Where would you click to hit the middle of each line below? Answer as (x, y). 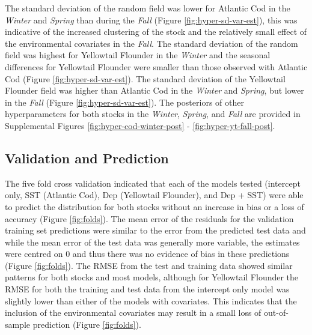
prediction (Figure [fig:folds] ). (87, 324)
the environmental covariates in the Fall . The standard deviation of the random (151, 43)
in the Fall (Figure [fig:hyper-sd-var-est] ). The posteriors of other (124, 102)
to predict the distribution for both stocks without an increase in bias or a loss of (154, 206)
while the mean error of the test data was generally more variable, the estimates (152, 242)
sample (18, 324)
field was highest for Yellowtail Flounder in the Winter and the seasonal (138, 55)
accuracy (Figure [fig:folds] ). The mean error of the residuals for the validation (149, 218)
